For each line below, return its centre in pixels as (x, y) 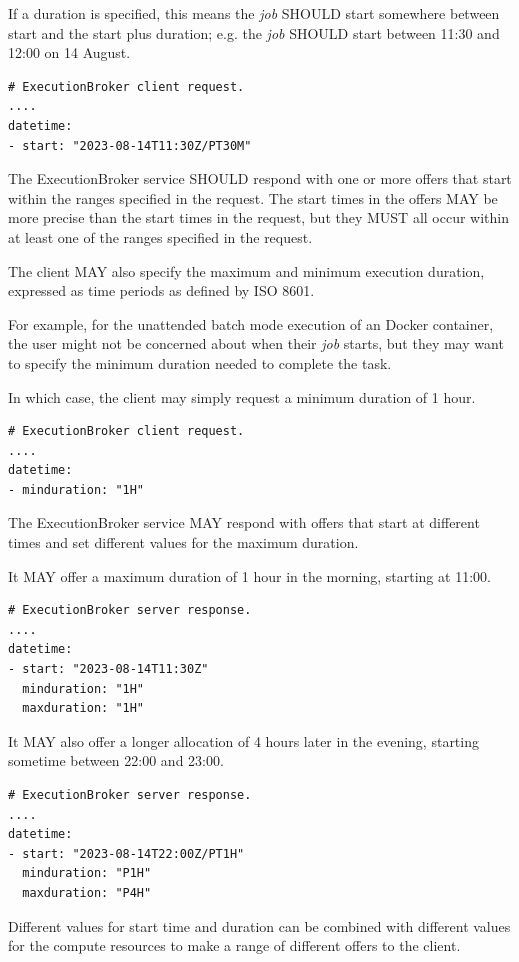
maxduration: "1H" (83, 708)
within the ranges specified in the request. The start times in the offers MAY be (253, 197)
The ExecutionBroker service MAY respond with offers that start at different (244, 522)
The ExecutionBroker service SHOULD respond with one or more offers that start (260, 178)
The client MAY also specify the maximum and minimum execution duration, (246, 270)
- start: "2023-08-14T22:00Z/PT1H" (126, 853)
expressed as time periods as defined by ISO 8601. (161, 290)
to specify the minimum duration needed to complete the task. (200, 362)
